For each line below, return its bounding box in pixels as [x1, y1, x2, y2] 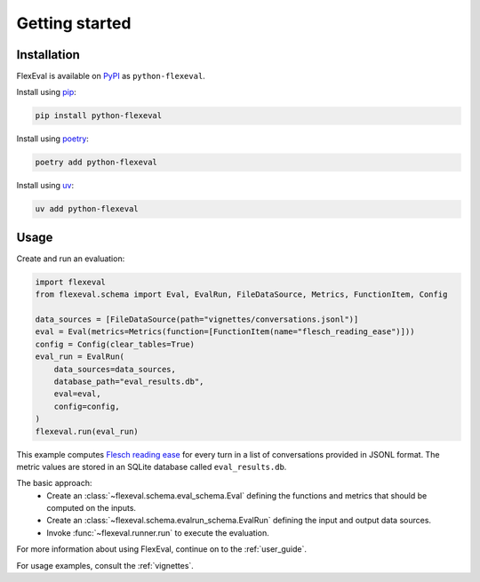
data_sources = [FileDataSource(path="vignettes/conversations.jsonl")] [35, 315, 359, 324]
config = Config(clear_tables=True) [35, 339, 196, 349]
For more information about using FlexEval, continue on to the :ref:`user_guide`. [16, 544, 307, 554]
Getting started [16, 13, 132, 33]
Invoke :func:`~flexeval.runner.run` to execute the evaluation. [46, 527, 270, 538]
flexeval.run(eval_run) [35, 427, 140, 436]
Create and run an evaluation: [16, 253, 125, 264]
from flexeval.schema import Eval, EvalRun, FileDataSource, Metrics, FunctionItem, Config [35, 290, 448, 299]
